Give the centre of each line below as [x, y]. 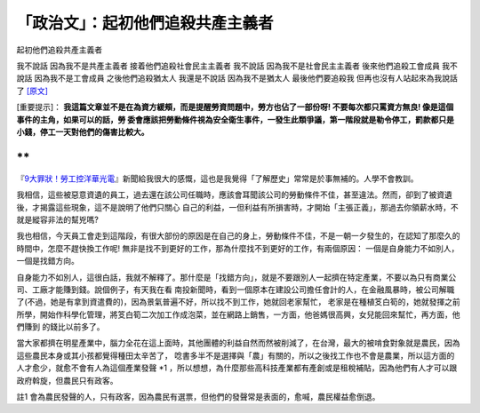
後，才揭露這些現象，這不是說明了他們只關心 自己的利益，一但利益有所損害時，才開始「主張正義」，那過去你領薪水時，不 [237, 207]
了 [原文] [32, 91]
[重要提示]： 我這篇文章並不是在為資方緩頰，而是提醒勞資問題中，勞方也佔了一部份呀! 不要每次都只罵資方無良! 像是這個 [235, 107]
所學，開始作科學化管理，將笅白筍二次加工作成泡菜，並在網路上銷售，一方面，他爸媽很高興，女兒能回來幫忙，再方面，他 [238, 314]
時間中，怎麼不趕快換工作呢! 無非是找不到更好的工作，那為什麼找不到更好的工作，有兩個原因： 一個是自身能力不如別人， [238, 248]
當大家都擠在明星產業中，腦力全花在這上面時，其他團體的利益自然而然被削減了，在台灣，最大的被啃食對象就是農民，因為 [238, 343]
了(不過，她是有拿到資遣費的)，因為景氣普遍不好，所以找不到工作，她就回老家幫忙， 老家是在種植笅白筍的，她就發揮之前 [239, 302]
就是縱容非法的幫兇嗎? [58, 219]
